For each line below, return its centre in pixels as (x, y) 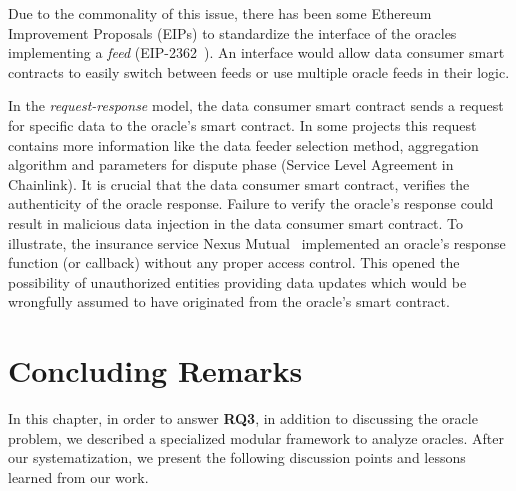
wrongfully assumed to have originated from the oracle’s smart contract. (229, 301)
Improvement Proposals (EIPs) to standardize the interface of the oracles (232, 32)
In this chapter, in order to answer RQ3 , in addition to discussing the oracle (243, 418)
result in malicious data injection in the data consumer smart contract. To (236, 222)
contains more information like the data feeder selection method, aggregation (243, 144)
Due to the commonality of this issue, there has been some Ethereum (220, 13)
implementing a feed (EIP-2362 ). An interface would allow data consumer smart (256, 52)
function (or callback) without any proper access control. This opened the (234, 262)
